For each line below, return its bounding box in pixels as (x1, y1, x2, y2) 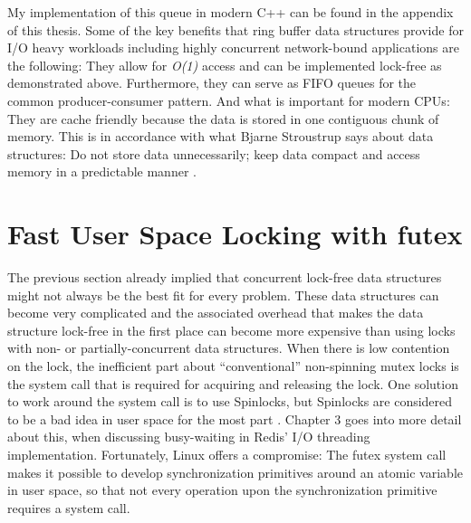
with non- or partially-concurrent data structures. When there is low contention (7, 338, 450, 357)
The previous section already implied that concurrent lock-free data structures (7, 268, 442, 287)
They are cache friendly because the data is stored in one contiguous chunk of (7, 109, 439, 128)
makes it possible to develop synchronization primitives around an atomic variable (7, 462, 463, 481)
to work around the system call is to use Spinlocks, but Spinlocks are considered (7, 392, 453, 411)
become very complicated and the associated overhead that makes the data (7, 303, 424, 322)
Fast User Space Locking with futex (7, 215, 463, 252)
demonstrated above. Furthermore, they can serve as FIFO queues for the (7, 73, 417, 92)
